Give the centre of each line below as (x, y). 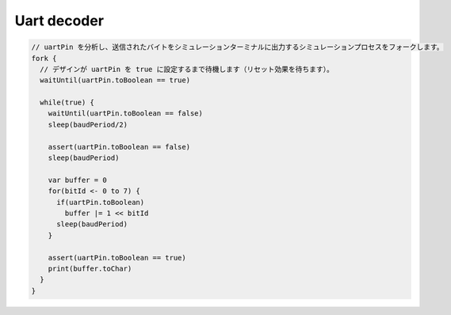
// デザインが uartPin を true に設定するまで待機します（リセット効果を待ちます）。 (187, 69)
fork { (44, 58)
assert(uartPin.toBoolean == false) (119, 147)
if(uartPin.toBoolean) (101, 202)
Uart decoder (59, 21)
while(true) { (67, 102)
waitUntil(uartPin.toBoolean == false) (126, 114)
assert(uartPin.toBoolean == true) (117, 258)
